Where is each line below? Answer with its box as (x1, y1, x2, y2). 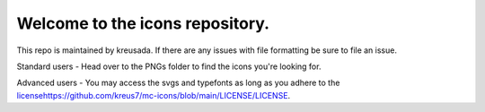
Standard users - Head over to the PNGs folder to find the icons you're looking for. (16, 61, 322, 72)
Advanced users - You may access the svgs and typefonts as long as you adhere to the (16, 77, 340, 89)
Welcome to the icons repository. (16, 13, 269, 33)
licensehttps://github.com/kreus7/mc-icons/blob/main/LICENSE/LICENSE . (16, 90, 291, 100)
